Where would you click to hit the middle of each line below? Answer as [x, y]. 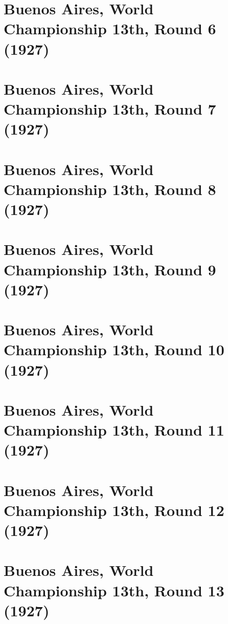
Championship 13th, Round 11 [114, 430]
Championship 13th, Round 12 [114, 510]
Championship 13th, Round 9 [110, 269]
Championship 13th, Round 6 [110, 28]
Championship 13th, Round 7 [110, 109]
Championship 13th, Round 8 [110, 189]
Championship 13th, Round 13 [114, 590]
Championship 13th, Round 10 [114, 349]
